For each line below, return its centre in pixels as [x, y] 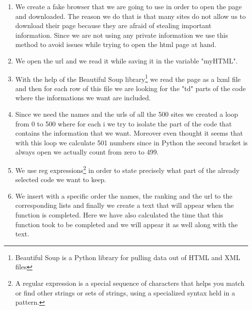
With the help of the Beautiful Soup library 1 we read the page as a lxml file [128, 78]
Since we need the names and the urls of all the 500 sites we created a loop [126, 114]
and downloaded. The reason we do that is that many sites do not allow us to [131, 16]
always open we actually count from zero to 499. [87, 152]
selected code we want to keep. [61, 179]
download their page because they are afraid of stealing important [113, 25]
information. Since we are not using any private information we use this [122, 35]
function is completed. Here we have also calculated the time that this [119, 215]
